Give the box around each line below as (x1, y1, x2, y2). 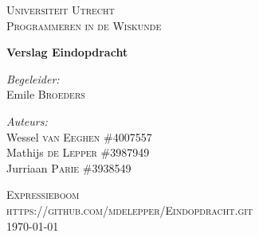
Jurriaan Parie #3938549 (6, 159, 131, 176)
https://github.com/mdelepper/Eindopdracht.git (6, 201, 253, 218)
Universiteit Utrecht (6, 2, 115, 17)
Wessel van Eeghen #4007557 (6, 128, 152, 145)
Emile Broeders (6, 86, 85, 103)
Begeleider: (6, 70, 60, 87)
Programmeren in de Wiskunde (6, 17, 162, 33)
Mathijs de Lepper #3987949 (6, 144, 150, 161)
